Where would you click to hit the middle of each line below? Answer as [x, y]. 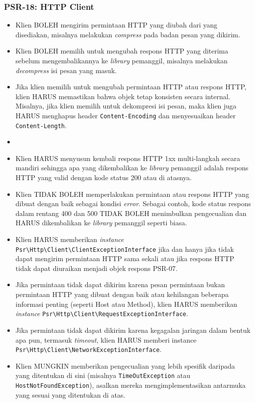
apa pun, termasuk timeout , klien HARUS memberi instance [106, 339]
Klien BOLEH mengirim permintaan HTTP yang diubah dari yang [116, 25]
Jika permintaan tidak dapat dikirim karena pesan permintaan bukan [120, 284]
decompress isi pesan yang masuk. [66, 70]
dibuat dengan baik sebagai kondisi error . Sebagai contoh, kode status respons [133, 203]
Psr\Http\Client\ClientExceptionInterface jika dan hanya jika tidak [125, 249]
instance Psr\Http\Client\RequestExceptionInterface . [102, 313]
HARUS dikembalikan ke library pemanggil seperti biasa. [101, 223]
